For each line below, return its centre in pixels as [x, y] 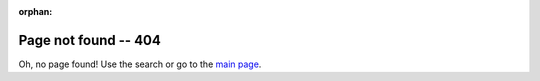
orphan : [35, 11]
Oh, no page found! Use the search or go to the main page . [140, 64]
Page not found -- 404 [90, 40]
